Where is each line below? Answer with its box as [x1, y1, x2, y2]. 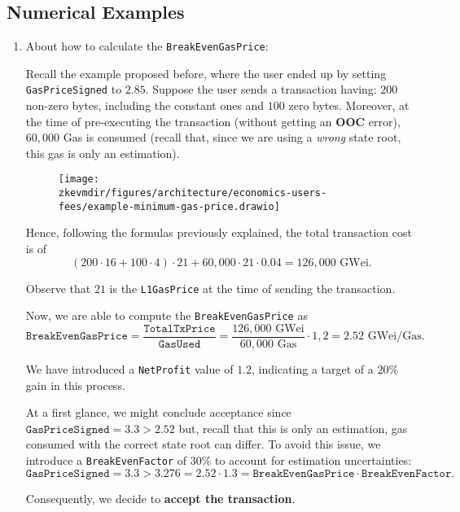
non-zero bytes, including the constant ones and [25, 97, 265, 114]
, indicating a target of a [252, 361, 374, 378]
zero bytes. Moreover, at [288, 97, 410, 114]
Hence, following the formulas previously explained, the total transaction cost [25, 224, 412, 241]
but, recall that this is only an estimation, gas [178, 419, 408, 436]
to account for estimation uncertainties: [215, 452, 412, 469]
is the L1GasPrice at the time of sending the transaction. [109, 279, 396, 296]
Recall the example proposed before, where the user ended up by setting [25, 64, 387, 81]
